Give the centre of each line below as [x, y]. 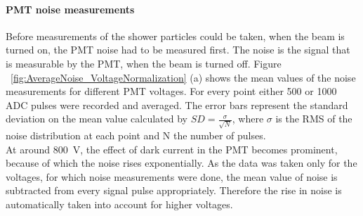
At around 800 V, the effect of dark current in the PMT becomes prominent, [172, 149]
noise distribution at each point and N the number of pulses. [136, 135]
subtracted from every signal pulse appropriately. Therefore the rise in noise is [174, 190]
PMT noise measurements [70, 9]
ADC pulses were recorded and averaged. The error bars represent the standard [177, 104]
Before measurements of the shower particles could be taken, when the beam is [175, 36]
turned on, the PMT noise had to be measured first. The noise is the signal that [178, 50]
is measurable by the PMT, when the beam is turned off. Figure [144, 63]
